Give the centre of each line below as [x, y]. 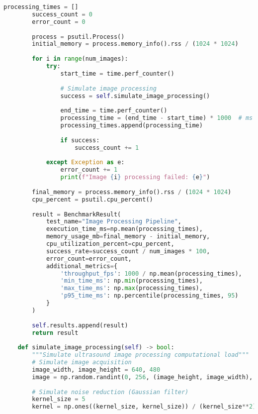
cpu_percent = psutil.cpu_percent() [92, 199]
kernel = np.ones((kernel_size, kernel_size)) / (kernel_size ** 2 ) [144, 407]
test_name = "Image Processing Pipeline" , [114, 222]
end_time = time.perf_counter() [114, 111]
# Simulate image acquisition [82, 362]
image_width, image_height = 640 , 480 [96, 369]
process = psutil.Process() [78, 37]
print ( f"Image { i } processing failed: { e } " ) [135, 177]
